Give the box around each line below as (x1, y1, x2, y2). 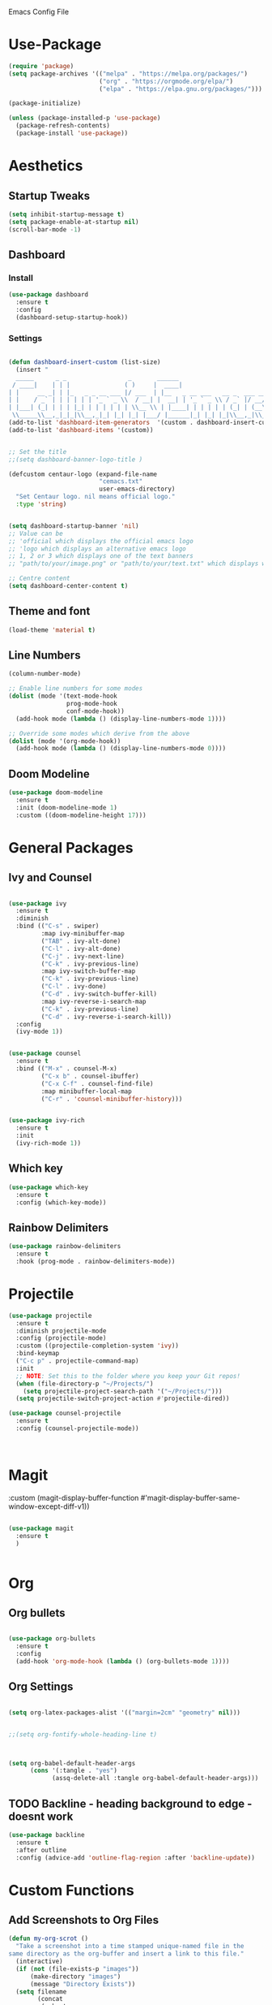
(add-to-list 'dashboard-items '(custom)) (8, 426, 154, 434)
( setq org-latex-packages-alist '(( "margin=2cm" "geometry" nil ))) (8, 1709, 241, 1717)
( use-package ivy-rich (8, 1117, 85, 1125)
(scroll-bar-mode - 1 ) (8, 225, 82, 234)
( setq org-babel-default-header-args (8, 1759, 136, 1767)
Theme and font (8, 604, 91, 618)
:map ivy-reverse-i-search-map (40, 997, 147, 1005)
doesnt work (8, 1809, 74, 1823)
